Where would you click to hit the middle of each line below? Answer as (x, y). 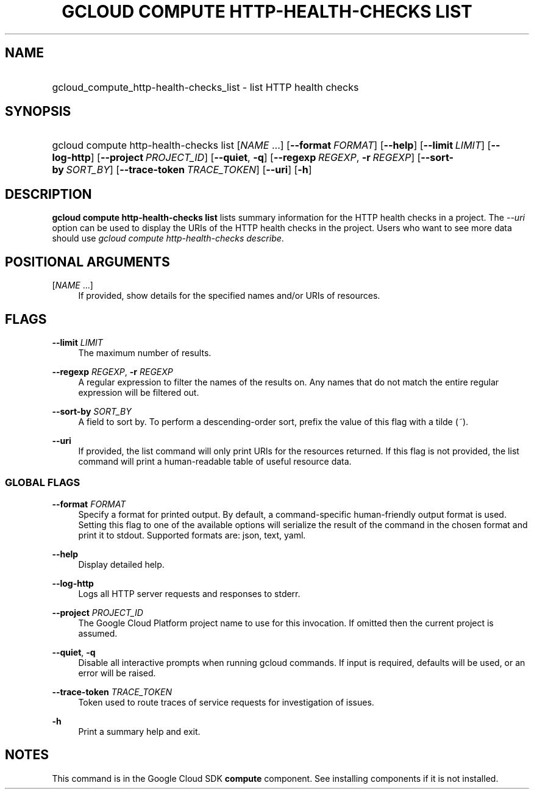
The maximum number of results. (145, 352)
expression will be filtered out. (139, 392)
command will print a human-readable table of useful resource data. (215, 461)
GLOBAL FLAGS (43, 483)
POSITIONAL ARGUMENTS (87, 262)
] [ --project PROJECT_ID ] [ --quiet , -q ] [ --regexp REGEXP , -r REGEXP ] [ (256, 158)
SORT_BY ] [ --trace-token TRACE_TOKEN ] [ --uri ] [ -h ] (189, 170)
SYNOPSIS (38, 112)
